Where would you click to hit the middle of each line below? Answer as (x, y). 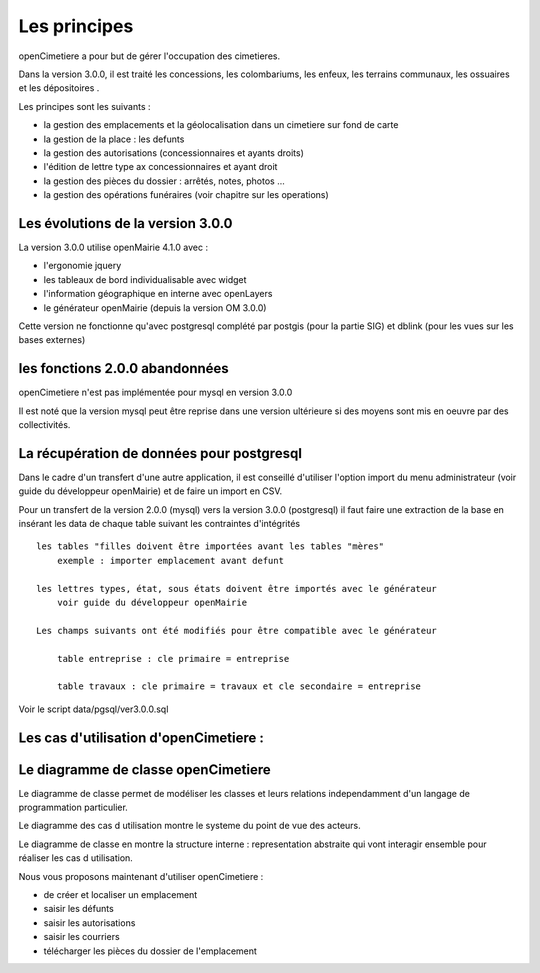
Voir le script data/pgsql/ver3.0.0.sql (93, 709)
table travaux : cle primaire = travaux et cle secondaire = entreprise (239, 686)
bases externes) (52, 340)
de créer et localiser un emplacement (120, 895)
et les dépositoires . (59, 88)
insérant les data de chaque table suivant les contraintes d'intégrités (159, 524)
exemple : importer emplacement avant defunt (170, 560)
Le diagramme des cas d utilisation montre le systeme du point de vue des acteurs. (190, 826)
